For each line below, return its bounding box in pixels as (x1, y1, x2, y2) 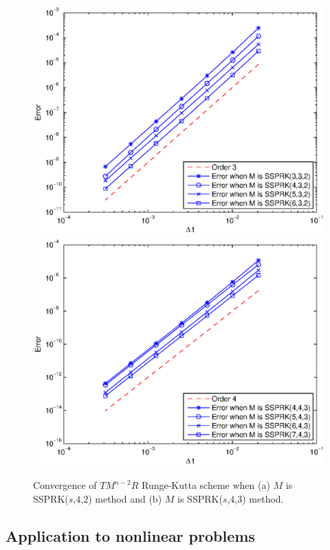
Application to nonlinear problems (5, 525, 255, 546)
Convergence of (33, 478, 97, 492)
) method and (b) (88, 491, 162, 505)
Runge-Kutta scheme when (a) (141, 478, 270, 492)
